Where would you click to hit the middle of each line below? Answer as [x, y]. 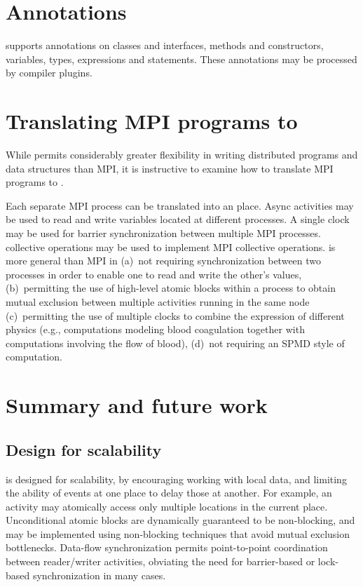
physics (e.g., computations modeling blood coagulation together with [155, 329]
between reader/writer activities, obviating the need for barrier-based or [160, 561]
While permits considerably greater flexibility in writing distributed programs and [182, 155]
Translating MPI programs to [152, 121]
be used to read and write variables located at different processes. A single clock [178, 219]
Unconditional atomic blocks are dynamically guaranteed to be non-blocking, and [180, 520]
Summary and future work [137, 405]
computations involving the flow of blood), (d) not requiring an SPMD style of [175, 343]
